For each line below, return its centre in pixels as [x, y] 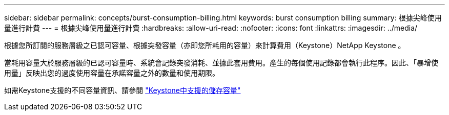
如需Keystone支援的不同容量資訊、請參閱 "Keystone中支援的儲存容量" [123, 90]
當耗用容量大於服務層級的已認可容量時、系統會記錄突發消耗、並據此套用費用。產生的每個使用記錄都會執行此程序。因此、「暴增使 [221, 63]
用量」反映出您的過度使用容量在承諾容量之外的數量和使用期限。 [112, 73]
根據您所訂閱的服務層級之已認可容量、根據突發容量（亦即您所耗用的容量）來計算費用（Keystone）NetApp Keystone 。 [205, 45]
